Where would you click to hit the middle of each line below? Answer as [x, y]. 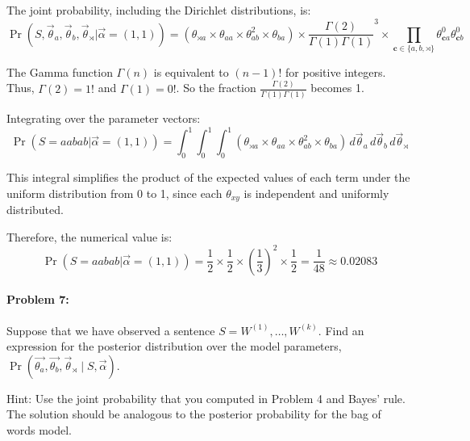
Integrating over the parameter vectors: [104, 118]
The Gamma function [60, 71]
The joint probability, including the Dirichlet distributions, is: [159, 10]
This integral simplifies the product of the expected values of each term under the [208, 177]
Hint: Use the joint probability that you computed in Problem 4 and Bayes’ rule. [206, 398]
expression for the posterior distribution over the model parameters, [174, 346]
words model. [40, 429]
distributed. [35, 210]
